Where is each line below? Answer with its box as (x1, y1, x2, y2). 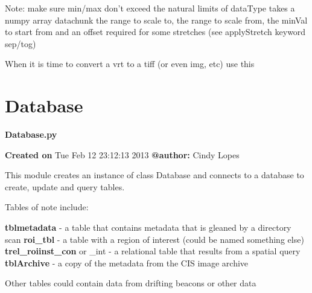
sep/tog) (5, 37, 36, 50)
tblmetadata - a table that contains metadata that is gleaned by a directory (5, 221, 291, 234)
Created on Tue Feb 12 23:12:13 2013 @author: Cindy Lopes (5, 148, 240, 161)
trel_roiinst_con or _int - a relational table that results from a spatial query (5, 245, 301, 257)
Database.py (5, 128, 57, 141)
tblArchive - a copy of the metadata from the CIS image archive (5, 256, 249, 269)
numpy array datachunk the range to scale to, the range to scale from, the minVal (5, 13, 308, 26)
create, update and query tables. (5, 180, 125, 193)
